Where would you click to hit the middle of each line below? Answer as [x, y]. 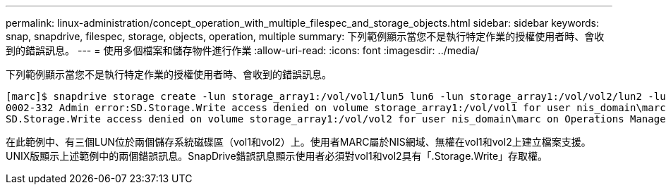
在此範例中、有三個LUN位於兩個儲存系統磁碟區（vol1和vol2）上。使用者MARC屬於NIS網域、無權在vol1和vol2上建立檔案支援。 [298, 142]
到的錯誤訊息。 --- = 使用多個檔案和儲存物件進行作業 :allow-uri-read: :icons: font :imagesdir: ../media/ [243, 50]
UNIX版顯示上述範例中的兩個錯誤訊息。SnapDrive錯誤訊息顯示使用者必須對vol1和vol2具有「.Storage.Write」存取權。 [277, 156]
